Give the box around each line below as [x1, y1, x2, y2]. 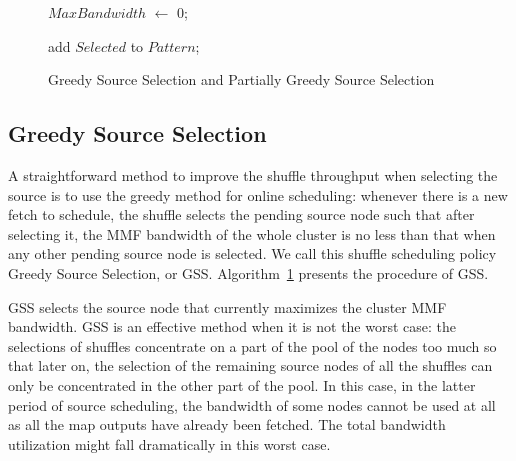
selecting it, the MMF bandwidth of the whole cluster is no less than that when [8, 223, 496, 244]
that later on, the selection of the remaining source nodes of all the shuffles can [8, 355, 493, 376]
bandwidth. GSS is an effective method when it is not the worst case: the [8, 316, 457, 337]
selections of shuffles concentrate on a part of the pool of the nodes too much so [8, 335, 497, 356]
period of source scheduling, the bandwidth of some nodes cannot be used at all [8, 394, 496, 415]
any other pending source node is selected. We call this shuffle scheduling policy [8, 243, 497, 264]
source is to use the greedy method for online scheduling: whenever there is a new [8, 184, 508, 205]
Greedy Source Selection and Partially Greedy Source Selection [48, 69, 435, 90]
